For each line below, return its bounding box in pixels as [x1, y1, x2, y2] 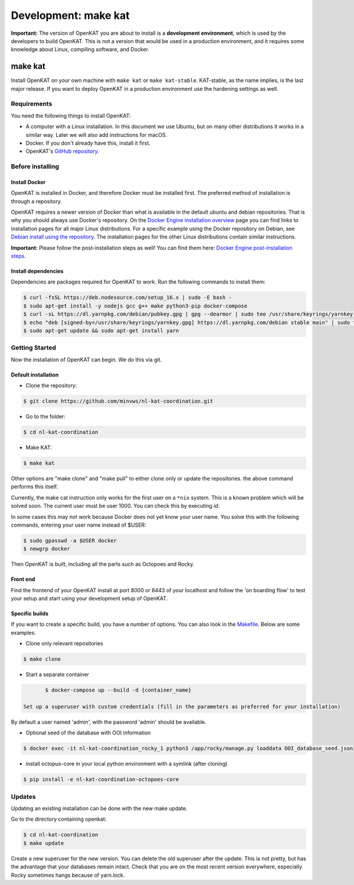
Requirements [11, 100, 53, 108]
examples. [11, 629, 37, 636]
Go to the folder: [25, 413, 66, 420]
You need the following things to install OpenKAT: [11, 112, 131, 119]
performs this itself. [11, 483, 58, 490]
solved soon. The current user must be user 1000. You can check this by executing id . [11, 502, 220, 510]
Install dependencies [11, 267, 64, 275]
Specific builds [11, 610, 49, 617]
